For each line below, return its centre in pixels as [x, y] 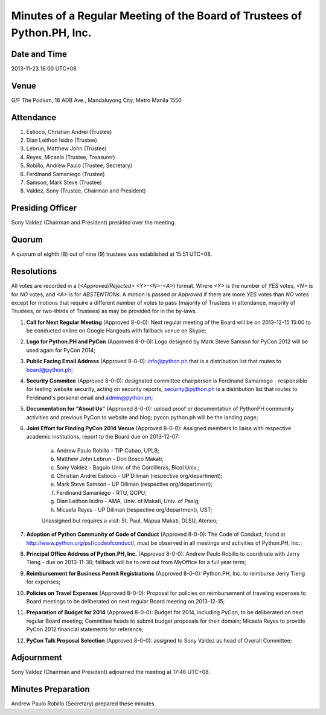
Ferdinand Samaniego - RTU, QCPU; [102, 492]
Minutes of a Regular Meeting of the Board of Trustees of [156, 16]
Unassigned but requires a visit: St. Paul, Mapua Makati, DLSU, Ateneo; [130, 520]
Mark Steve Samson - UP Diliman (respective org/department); [135, 484]
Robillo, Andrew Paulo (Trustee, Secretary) [79, 165]
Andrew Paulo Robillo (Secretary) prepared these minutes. [84, 704]
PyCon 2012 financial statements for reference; [85, 629]
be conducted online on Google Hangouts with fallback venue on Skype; [116, 331]
